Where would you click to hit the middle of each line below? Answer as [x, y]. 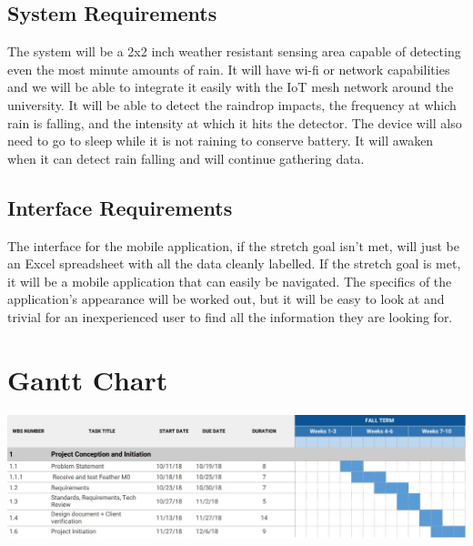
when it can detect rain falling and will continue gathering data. [186, 158]
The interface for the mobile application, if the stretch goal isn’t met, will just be [233, 245]
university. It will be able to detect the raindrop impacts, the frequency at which [232, 104]
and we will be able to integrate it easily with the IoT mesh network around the [231, 87]
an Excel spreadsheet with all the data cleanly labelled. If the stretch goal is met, [234, 263]
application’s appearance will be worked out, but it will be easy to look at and [226, 299]
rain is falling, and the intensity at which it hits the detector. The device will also [235, 122]
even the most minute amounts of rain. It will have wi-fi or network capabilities [229, 69]
